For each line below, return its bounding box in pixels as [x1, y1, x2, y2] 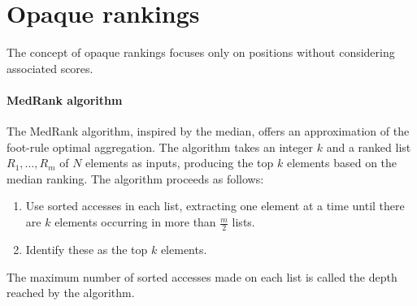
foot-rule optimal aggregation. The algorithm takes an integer [7, 138, 314, 155]
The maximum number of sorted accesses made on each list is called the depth [7, 268, 397, 285]
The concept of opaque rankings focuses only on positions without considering [7, 44, 395, 61]
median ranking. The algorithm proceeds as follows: [7, 170, 264, 187]
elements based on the [286, 154, 397, 171]
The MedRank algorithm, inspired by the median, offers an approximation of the [7, 123, 410, 140]
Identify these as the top [25, 240, 148, 257]
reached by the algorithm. [7, 284, 135, 301]
